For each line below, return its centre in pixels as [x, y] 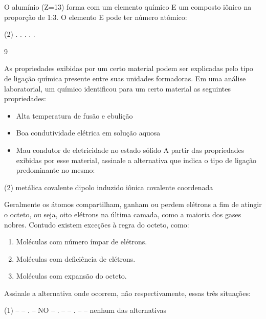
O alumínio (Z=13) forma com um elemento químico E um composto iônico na [128, 7]
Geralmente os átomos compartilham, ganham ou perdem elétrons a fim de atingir [133, 204]
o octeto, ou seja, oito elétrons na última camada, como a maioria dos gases [123, 214]
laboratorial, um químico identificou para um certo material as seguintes [117, 88]
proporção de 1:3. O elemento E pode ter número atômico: [96, 17]
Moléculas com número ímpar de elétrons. [82, 242]
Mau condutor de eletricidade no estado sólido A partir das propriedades [130, 150]
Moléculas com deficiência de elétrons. [76, 258]
